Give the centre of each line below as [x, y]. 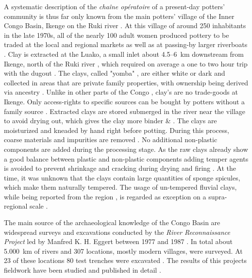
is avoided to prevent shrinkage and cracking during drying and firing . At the [120, 168]
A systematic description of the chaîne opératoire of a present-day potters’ [114, 6]
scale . [39, 206]
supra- [218, 196]
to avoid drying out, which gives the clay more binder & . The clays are [110, 121]
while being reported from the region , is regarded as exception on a [105, 196]
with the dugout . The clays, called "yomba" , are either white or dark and [115, 73]
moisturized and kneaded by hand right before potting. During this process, [117, 130]
